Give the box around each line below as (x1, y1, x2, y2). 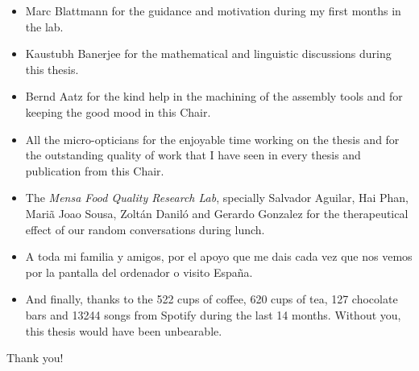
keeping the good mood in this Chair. (25, 103, 211, 120)
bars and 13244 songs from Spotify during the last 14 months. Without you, (25, 306, 401, 323)
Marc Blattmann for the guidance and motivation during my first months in (25, 2, 401, 19)
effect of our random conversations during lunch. (25, 221, 265, 237)
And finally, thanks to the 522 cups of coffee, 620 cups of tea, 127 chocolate (25, 291, 398, 307)
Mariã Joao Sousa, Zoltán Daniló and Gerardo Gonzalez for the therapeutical (25, 204, 409, 221)
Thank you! (6, 349, 64, 366)
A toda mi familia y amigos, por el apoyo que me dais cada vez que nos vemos (25, 248, 413, 265)
